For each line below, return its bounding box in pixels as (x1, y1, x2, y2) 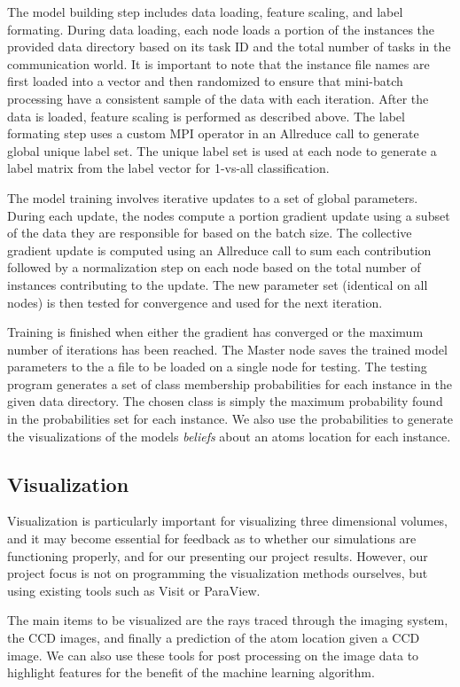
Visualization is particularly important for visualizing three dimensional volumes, (7, 511, 448, 530)
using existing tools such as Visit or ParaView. (7, 581, 261, 599)
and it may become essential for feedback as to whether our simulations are (7, 529, 417, 548)
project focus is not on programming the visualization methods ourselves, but (7, 564, 428, 582)
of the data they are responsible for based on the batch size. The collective (7, 223, 412, 242)
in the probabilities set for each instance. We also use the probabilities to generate (7, 410, 454, 428)
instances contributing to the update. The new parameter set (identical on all (7, 275, 428, 293)
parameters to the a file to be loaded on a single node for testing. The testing (7, 357, 427, 376)
